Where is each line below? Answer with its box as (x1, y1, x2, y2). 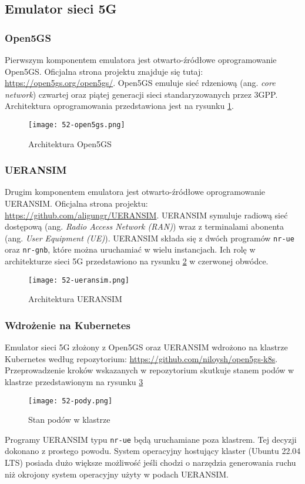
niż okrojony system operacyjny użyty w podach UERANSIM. (5, 468, 229, 480)
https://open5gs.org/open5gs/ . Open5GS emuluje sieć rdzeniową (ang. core (5, 77, 276, 89)
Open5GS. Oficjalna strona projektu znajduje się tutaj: (5, 65, 203, 77)
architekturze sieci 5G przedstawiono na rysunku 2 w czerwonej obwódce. (5, 255, 269, 267)
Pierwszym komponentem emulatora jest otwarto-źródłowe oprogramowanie (5, 54, 277, 65)
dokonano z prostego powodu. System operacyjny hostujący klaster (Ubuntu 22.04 (5, 445, 301, 457)
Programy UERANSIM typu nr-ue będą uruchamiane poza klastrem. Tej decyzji (5, 433, 297, 445)
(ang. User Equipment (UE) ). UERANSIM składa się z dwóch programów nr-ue (5, 231, 294, 244)
